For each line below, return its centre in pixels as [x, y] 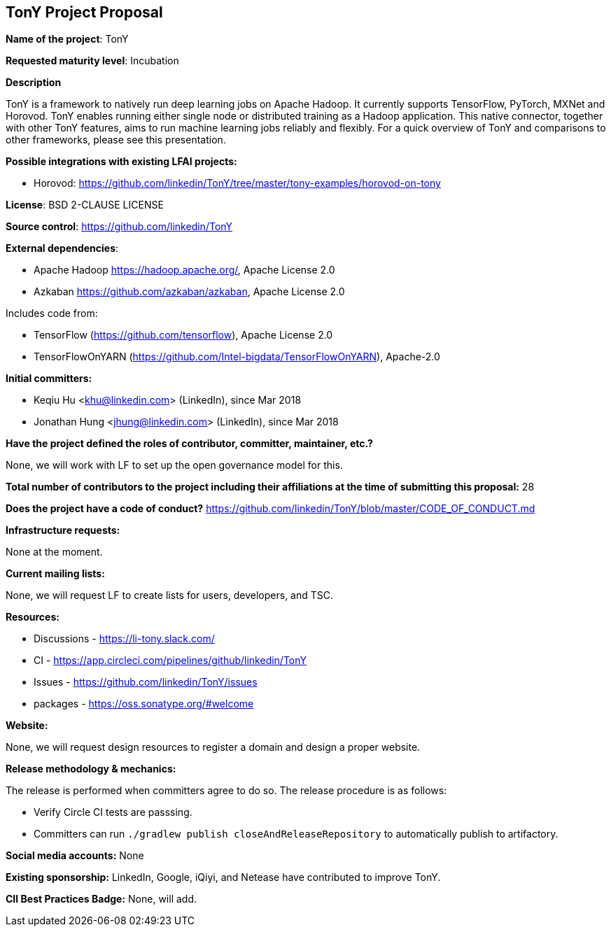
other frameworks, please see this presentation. [116, 140]
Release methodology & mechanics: [91, 769]
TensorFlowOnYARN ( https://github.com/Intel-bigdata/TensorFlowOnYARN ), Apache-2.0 [237, 357]
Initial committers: [49, 379]
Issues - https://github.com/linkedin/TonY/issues [146, 682]
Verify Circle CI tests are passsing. [113, 812]
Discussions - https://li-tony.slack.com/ [124, 639]
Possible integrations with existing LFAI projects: [121, 162]
